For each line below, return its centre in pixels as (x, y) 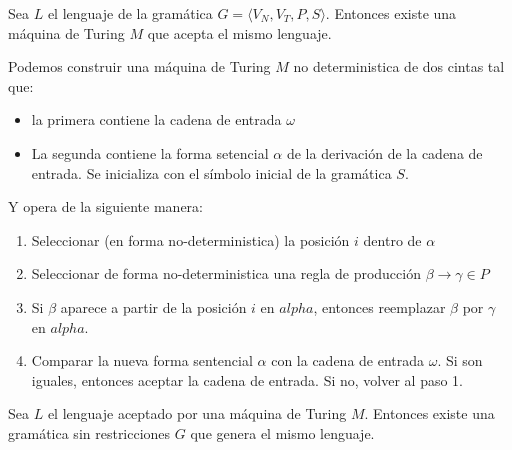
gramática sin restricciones (89, 432)
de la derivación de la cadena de (384, 152)
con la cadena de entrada (348, 360)
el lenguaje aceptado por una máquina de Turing (197, 413)
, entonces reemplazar (379, 306)
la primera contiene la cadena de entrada (156, 119)
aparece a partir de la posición (153, 306)
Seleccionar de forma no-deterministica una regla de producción (226, 273)
